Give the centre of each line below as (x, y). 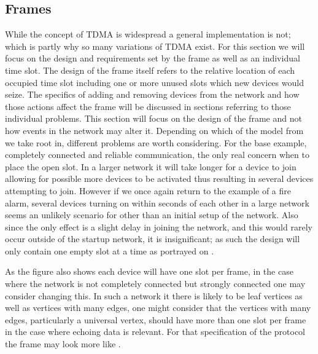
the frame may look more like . (63, 344)
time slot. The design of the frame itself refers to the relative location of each (150, 70)
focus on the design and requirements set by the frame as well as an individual (153, 58)
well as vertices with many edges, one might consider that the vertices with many (158, 308)
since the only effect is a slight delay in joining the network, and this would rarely (159, 226)
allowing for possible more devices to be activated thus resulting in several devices (159, 179)
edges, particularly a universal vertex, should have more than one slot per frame (156, 319)
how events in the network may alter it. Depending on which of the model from (154, 130)
